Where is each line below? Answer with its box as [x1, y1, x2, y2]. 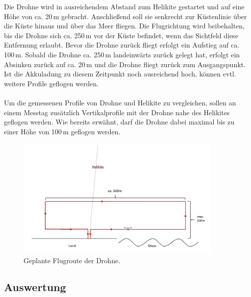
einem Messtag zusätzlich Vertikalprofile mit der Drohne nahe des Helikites [4, 107, 230, 117]
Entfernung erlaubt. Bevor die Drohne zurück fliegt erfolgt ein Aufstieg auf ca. [4, 40, 240, 50]
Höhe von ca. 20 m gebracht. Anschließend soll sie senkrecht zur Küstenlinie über [4, 11, 247, 21]
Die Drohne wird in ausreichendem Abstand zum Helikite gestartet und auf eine [4, 1, 245, 11]
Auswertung [4, 279, 66, 294]
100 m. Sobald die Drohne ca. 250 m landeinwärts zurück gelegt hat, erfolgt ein [4, 49, 240, 59]
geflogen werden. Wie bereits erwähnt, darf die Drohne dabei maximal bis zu [4, 117, 234, 127]
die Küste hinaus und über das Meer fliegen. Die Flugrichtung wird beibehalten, [4, 21, 245, 31]
